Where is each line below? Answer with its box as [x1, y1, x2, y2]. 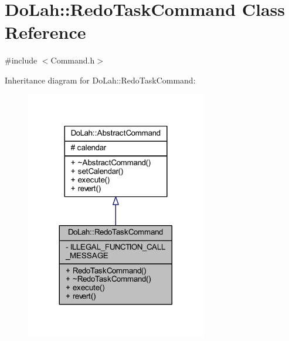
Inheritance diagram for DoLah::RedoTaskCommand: [5, 73, 196, 86]
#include [5, 54, 38, 66]
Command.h [50, 54, 95, 66]
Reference [5, 20, 86, 44]
